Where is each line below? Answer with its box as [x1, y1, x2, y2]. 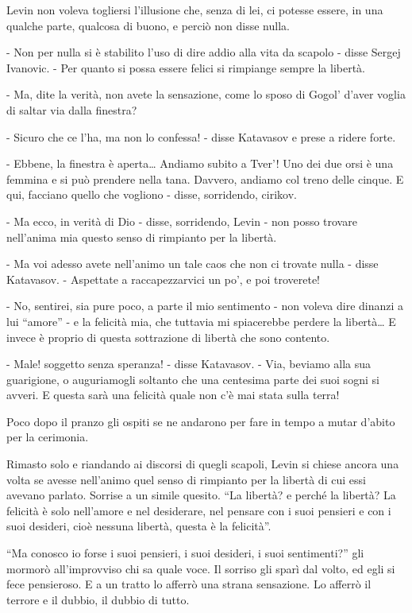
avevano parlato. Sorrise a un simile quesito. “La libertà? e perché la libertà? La [6, 487, 396, 503]
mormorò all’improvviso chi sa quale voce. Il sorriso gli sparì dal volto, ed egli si [6, 560, 395, 576]
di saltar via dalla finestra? [6, 101, 137, 118]
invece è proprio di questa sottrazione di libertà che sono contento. [6, 328, 330, 345]
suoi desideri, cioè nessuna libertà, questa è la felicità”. [6, 518, 271, 534]
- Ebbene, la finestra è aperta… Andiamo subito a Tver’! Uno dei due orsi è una [6, 155, 394, 172]
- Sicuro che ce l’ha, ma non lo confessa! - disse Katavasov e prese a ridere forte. [6, 128, 396, 145]
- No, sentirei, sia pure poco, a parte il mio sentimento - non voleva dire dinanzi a [6, 297, 404, 314]
